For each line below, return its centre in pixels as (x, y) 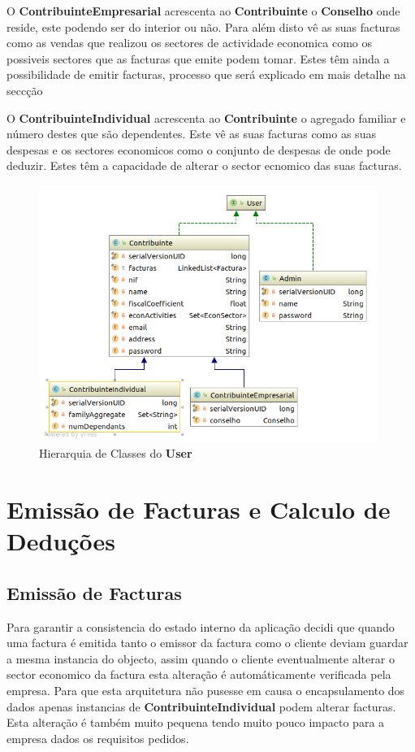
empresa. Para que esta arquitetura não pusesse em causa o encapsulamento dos (206, 690)
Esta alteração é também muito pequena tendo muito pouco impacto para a (196, 722)
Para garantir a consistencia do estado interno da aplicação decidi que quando (201, 626)
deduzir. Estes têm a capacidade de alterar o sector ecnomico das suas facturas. (204, 165)
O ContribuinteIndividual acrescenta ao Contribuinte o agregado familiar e (206, 117)
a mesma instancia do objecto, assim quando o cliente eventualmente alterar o (201, 658)
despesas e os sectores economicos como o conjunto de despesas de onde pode (199, 149)
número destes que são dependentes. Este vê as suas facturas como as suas (191, 134)
